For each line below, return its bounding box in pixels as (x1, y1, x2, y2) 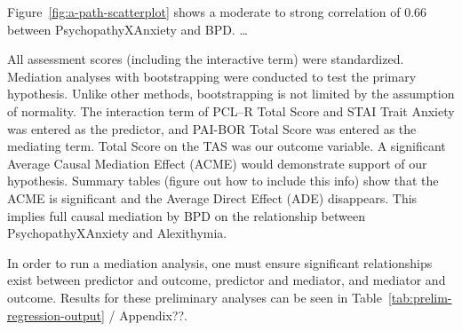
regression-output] (7, 305, 105, 324)
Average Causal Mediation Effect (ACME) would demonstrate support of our (7, 154, 427, 172)
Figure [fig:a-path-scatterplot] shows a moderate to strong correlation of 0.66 (7, 3, 427, 20)
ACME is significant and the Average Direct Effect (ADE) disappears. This (7, 188, 418, 207)
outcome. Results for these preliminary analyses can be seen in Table (7, 288, 382, 306)
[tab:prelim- (387, 288, 452, 306)
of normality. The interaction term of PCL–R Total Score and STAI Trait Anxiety (7, 101, 455, 120)
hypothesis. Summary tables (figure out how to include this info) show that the (7, 171, 439, 190)
